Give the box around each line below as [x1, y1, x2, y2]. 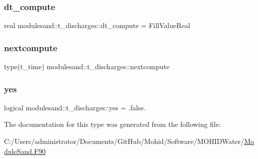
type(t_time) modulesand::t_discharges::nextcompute [4, 61, 169, 72]
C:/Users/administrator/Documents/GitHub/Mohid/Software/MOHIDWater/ [4, 136, 244, 146]
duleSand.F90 [4, 145, 46, 156]
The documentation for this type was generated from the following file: [4, 119, 221, 129]
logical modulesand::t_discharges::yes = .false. [4, 102, 146, 112]
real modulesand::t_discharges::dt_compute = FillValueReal [4, 20, 190, 31]
